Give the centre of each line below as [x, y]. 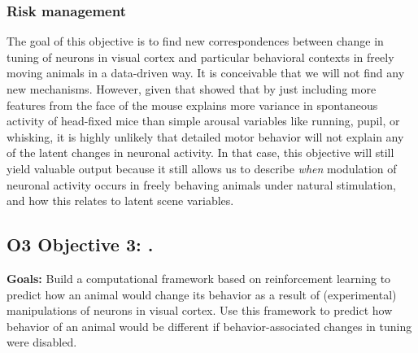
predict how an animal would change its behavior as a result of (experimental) [202, 294]
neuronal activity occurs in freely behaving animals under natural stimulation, [201, 184]
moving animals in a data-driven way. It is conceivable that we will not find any [206, 73]
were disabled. [42, 342]
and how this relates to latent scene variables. [120, 200]
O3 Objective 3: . [80, 244]
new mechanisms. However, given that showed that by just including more [192, 89]
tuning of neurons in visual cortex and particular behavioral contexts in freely [200, 57]
